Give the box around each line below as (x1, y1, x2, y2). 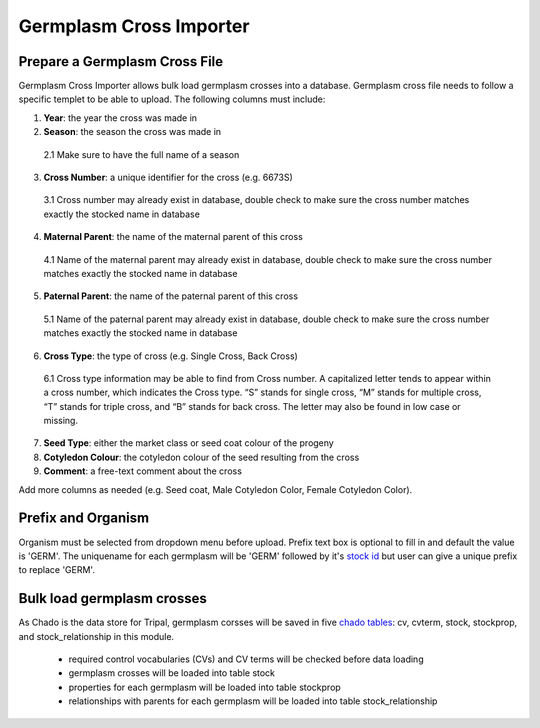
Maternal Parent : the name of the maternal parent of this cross (43, 231, 304, 243)
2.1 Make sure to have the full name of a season (43, 148, 240, 160)
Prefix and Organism (18, 510, 150, 527)
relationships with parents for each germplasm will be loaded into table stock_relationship (68, 695, 438, 707)
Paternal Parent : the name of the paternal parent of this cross (43, 290, 299, 302)
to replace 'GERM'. (18, 564, 95, 576)
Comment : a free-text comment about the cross (43, 465, 242, 477)
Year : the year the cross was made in (43, 111, 198, 124)
